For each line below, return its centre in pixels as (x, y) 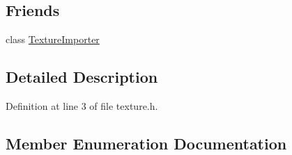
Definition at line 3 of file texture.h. (82, 106)
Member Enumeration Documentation (146, 143)
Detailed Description (82, 77)
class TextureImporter (53, 39)
